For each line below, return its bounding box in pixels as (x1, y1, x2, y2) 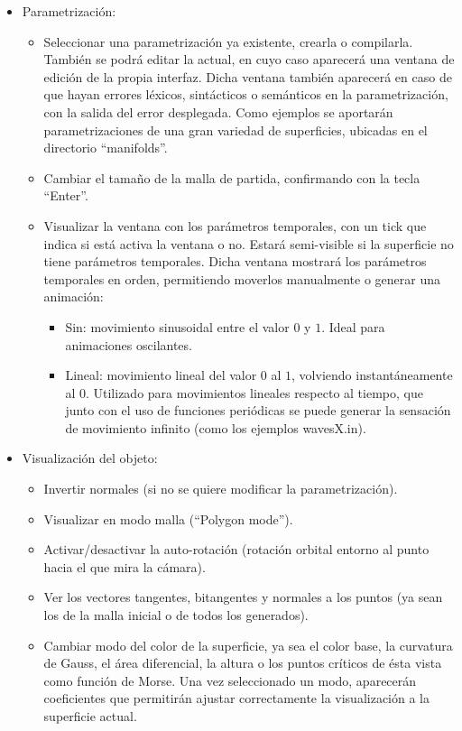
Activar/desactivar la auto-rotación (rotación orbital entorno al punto (43, 540, 430, 559)
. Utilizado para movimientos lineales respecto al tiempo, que (85, 383, 423, 402)
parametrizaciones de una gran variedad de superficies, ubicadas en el (43, 120, 428, 139)
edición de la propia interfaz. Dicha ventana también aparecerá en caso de (43, 67, 452, 86)
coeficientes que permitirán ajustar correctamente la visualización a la (43, 689, 430, 708)
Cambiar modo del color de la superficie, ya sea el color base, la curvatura (43, 635, 453, 654)
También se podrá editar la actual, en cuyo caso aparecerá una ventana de (43, 50, 455, 69)
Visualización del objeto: (22, 449, 158, 467)
